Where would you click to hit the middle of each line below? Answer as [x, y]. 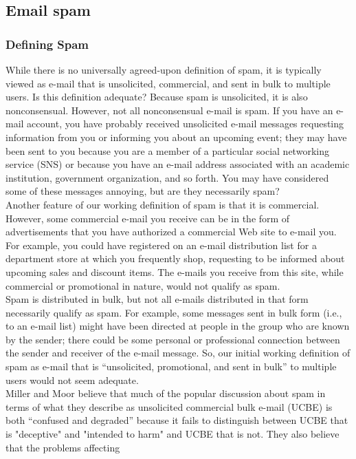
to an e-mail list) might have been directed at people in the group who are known [178, 326]
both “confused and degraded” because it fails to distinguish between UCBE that [177, 420]
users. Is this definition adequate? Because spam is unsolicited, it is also [157, 97]
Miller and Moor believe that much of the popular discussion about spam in [166, 393]
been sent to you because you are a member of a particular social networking [167, 150]
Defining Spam [47, 44]
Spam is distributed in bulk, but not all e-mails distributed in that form [157, 299]
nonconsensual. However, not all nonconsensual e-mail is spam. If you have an [169, 110]
